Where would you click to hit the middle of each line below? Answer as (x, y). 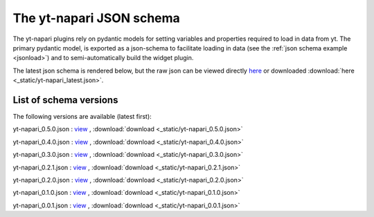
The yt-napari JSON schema (96, 18)
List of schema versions (65, 100)
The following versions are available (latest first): (82, 117)
